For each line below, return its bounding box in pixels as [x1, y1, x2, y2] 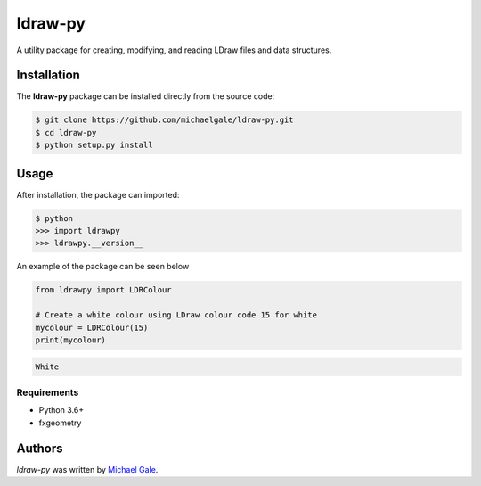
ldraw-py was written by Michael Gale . [16, 464, 159, 474]
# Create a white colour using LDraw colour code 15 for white [35, 310, 318, 320]
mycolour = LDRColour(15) [35, 322, 149, 333]
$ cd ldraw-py [35, 128, 97, 137]
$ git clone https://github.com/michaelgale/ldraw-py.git [35, 115, 294, 125]
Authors [16, 441, 63, 456]
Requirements [16, 386, 79, 399]
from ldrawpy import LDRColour [35, 285, 173, 295]
